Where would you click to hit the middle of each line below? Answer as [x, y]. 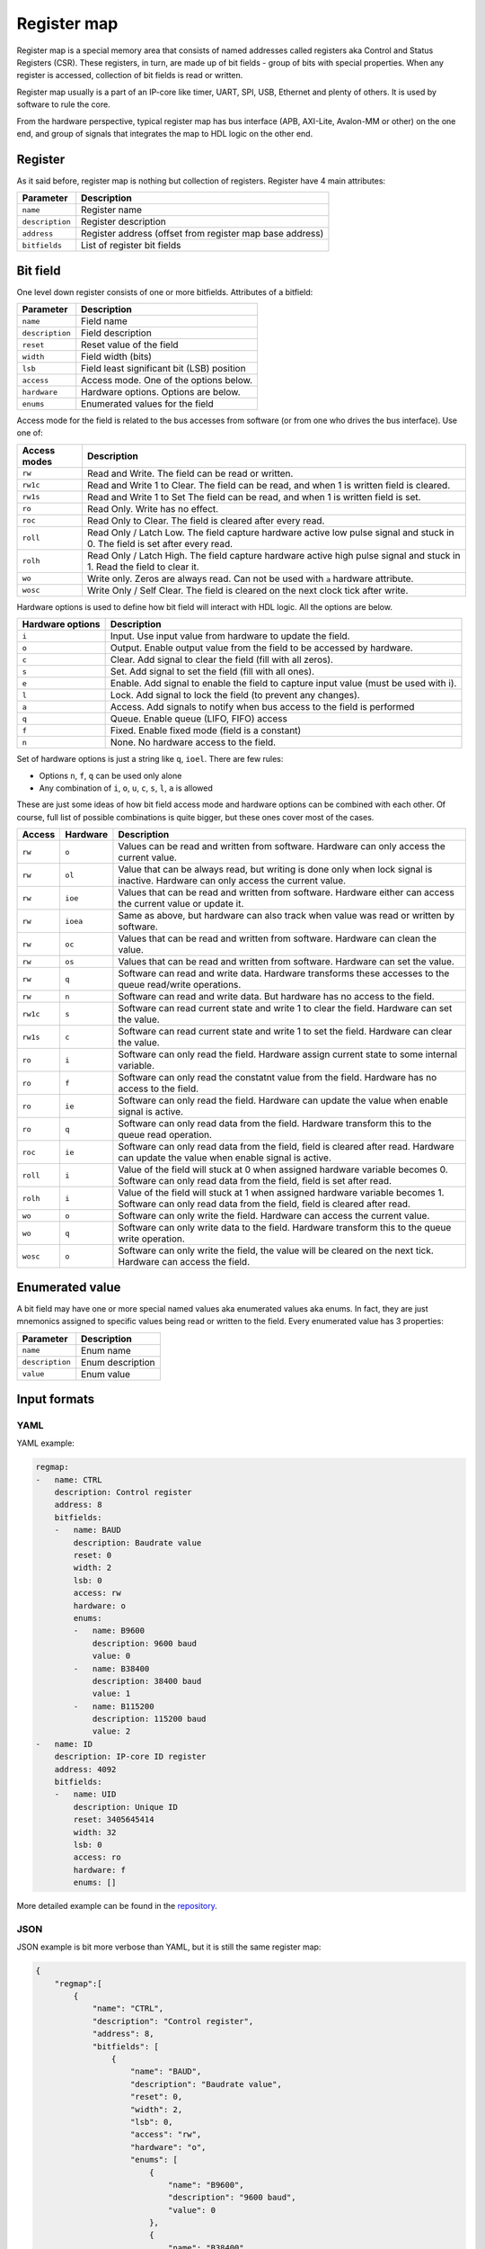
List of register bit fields [131, 246]
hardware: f [99, 1870]
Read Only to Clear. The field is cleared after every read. [206, 520]
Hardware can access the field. [184, 1262]
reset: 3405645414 [114, 1820]
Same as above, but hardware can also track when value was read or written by [287, 916]
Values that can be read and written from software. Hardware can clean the [278, 938]
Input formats [56, 1399]
